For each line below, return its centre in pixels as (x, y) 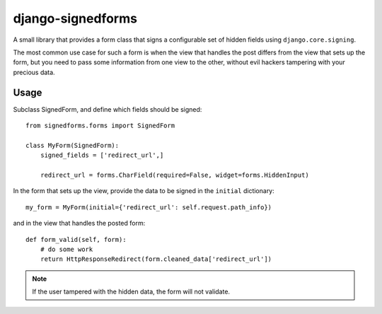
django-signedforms (75, 18)
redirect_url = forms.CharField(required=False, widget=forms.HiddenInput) (174, 175)
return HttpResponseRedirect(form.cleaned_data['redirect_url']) (156, 259)
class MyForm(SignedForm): (73, 145)
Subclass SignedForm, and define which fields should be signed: (108, 109)
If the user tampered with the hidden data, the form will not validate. (131, 292)
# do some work (66, 249)
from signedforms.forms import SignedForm (100, 126)
